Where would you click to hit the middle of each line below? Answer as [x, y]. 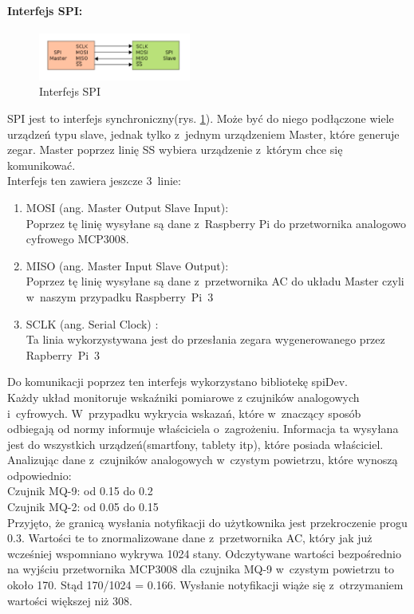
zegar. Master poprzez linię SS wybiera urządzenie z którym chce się [175, 150]
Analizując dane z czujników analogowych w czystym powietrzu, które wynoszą [203, 460]
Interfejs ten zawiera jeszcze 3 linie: [94, 181]
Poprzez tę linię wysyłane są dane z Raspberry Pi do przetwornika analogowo [216, 223]
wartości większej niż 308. [70, 600]
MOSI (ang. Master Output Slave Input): [127, 207]
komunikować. [41, 165]
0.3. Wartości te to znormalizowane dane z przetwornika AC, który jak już [190, 538]
